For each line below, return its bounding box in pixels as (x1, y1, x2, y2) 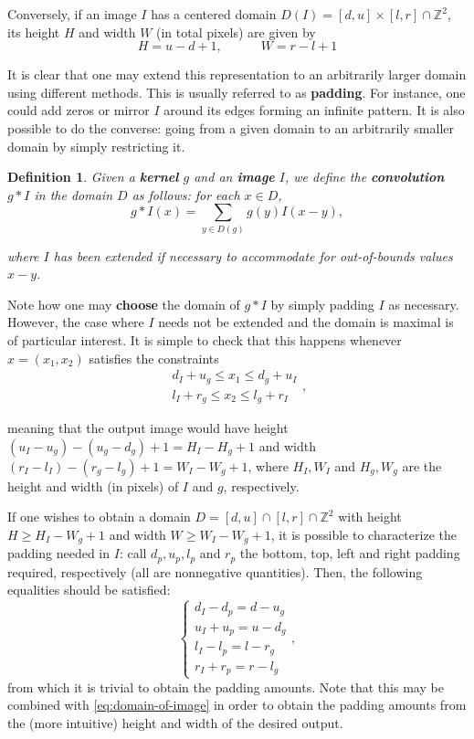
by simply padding (270, 294, 374, 313)
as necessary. (388, 294, 459, 313)
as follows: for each (132, 185, 240, 204)
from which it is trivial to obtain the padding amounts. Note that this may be (7, 677, 444, 696)
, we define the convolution (284, 167, 445, 186)
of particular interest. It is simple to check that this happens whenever (7, 331, 402, 350)
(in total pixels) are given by (156, 22, 316, 41)
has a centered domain (151, 5, 277, 23)
